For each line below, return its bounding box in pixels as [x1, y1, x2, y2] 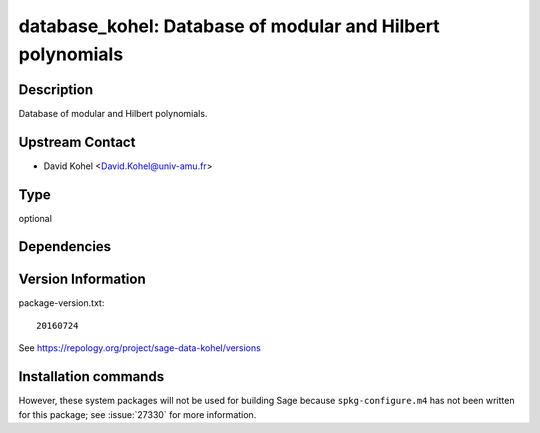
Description [18, 81, 94, 98]
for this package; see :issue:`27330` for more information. [18, 408, 257, 420]
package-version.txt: [18, 296, 105, 309]
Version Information [18, 270, 146, 287]
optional [18, 212, 52, 224]
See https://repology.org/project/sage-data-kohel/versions [18, 342, 262, 354]
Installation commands [18, 368, 165, 385]
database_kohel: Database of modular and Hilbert [18, 15, 440, 37]
